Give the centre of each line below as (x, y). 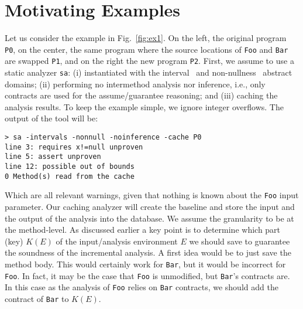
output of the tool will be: (51, 118)
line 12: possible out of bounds (70, 167)
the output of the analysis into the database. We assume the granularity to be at (149, 218)
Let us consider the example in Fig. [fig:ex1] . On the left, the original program (146, 38)
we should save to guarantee (240, 241)
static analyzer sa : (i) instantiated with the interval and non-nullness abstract (149, 72)
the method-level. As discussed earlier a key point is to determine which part (143, 230)
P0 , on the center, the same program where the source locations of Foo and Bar (147, 49)
